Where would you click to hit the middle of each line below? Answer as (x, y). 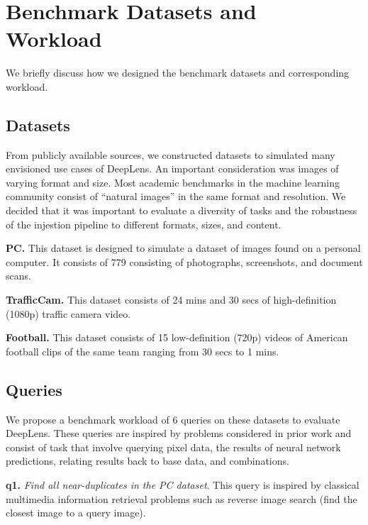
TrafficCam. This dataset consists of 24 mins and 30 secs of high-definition (171, 300)
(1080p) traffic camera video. (68, 313)
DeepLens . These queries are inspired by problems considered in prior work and (179, 433)
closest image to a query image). (76, 513)
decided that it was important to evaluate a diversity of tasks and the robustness (182, 210)
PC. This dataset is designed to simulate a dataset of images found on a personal (183, 248)
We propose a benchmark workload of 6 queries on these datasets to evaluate (173, 419)
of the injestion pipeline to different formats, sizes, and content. (144, 224)
